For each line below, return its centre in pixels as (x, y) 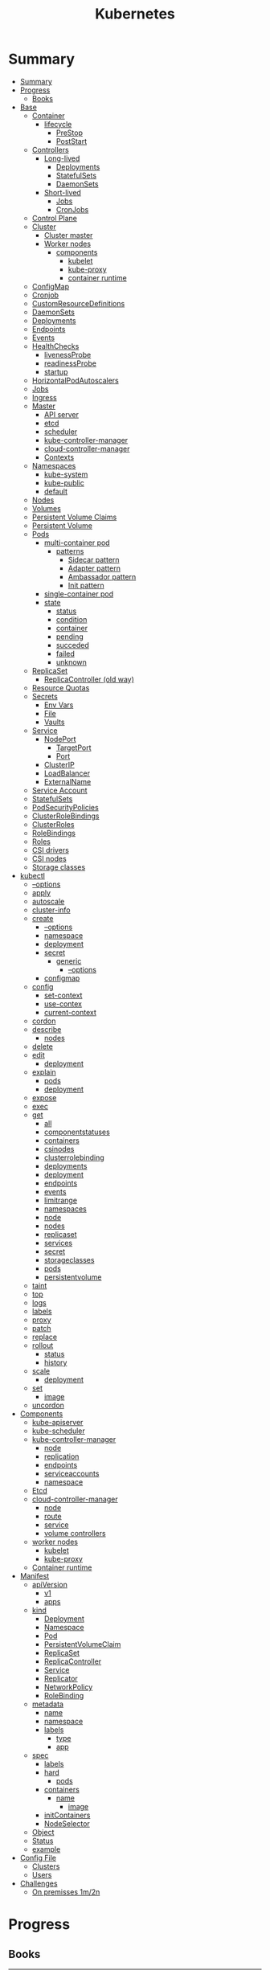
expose (44, 1097)
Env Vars (59, 705)
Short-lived (63, 192)
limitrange (61, 1200)
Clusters (46, 1866)
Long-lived (62, 158)
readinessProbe (70, 363)
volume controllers (75, 1533)
